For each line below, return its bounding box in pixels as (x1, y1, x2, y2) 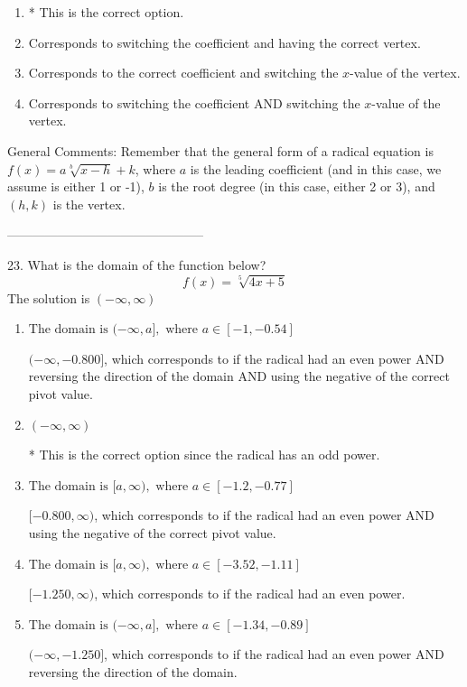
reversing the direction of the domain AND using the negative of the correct (28, 367, 450, 385)
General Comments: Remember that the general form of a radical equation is (7, 141, 434, 160)
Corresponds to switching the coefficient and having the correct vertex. (28, 32, 421, 51)
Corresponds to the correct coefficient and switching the (28, 63, 339, 82)
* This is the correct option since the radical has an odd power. (28, 445, 380, 464)
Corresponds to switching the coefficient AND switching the (28, 93, 360, 112)
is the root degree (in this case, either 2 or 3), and (158, 177, 435, 196)
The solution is (7, 288, 90, 307)
